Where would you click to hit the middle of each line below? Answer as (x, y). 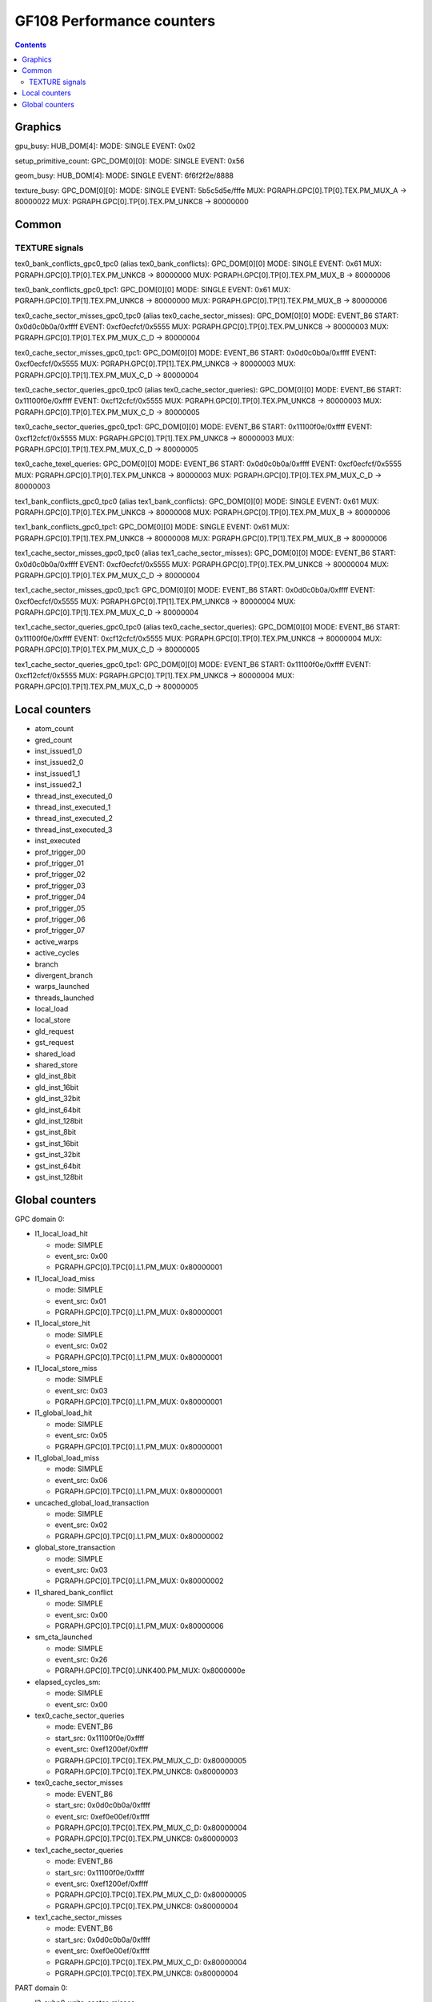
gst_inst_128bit (59, 1176)
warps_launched (62, 987)
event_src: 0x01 (81, 1300)
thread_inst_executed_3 (74, 830)
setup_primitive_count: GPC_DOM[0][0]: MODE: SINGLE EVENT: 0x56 (130, 161)
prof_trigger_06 (60, 919)
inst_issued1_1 (57, 774)
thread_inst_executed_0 (74, 796)
